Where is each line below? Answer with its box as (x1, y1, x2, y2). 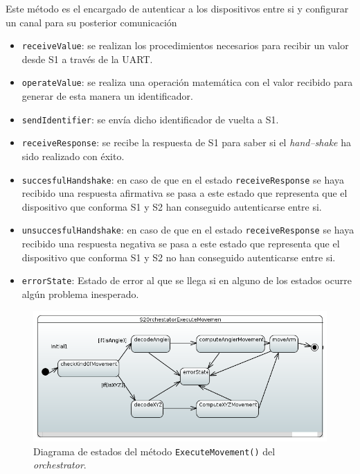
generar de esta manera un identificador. (21, 89, 193, 103)
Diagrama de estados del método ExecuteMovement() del (33, 444, 276, 458)
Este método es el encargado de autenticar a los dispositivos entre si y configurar (6, 1, 349, 15)
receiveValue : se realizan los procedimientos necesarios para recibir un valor (21, 38, 349, 53)
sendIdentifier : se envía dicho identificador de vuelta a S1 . (21, 112, 279, 126)
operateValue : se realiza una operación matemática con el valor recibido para (21, 75, 353, 89)
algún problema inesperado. (21, 286, 139, 301)
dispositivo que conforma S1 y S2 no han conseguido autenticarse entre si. (21, 249, 336, 264)
